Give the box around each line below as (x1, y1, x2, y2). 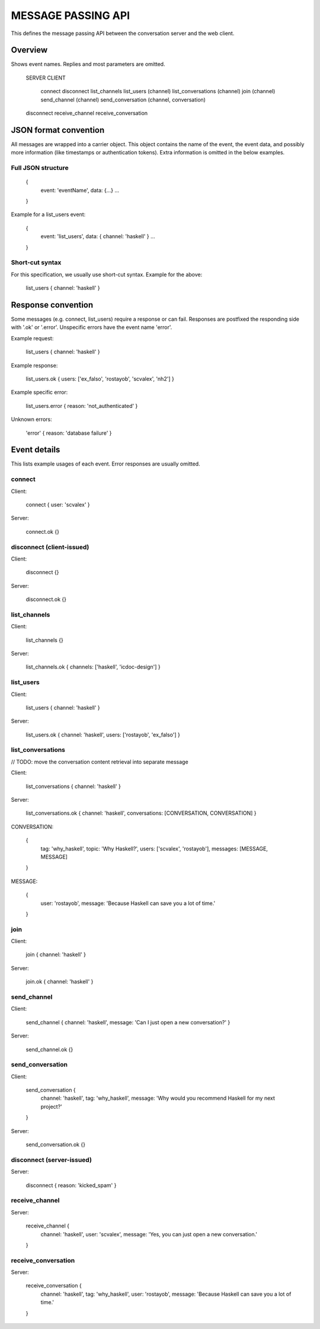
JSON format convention (11, 125, 105, 135)
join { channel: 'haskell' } (25, 951, 86, 958)
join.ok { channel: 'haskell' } (25, 978, 94, 985)
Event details (11, 445, 60, 455)
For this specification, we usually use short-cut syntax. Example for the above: (11, 271, 203, 278)
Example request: (11, 334, 54, 341)
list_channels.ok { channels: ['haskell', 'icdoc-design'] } (25, 663, 161, 670)
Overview (11, 45, 48, 55)
